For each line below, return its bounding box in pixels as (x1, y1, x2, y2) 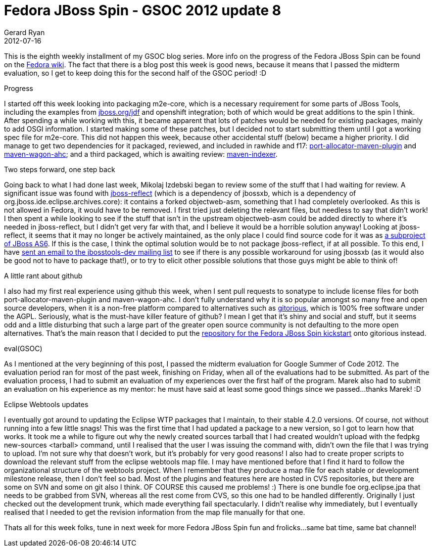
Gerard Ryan (4, 28, 45, 37)
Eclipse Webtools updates (4, 400, 89, 409)
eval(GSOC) (4, 344, 43, 353)
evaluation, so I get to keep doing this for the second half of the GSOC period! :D (4, 68, 267, 77)
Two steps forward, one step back (4, 165, 115, 174)
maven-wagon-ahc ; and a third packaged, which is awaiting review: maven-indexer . (4, 149, 278, 158)
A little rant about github (4, 271, 83, 280)
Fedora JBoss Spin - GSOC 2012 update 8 (4, 2, 282, 19)
